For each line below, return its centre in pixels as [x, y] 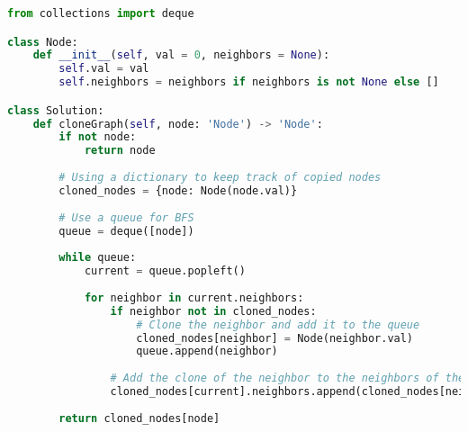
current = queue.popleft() [165, 271]
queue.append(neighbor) [207, 351]
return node [120, 151]
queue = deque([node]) [126, 231]
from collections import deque [101, 13]
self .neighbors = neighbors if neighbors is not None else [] [249, 82]
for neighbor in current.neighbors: [194, 297]
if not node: [98, 137]
